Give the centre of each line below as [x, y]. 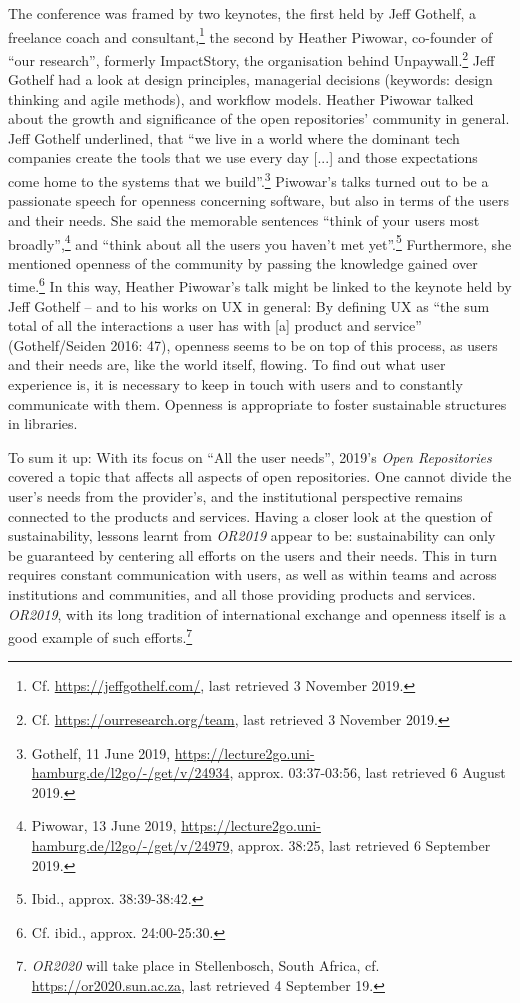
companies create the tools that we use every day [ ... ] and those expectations [243, 157]
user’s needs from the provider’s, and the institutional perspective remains [235, 495]
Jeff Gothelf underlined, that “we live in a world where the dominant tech [234, 137]
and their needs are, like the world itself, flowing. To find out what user [227, 364]
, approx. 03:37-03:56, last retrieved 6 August [367, 772]
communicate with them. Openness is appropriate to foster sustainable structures [257, 403]
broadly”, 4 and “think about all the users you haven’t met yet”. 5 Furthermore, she [260, 242]
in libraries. [43, 423]
